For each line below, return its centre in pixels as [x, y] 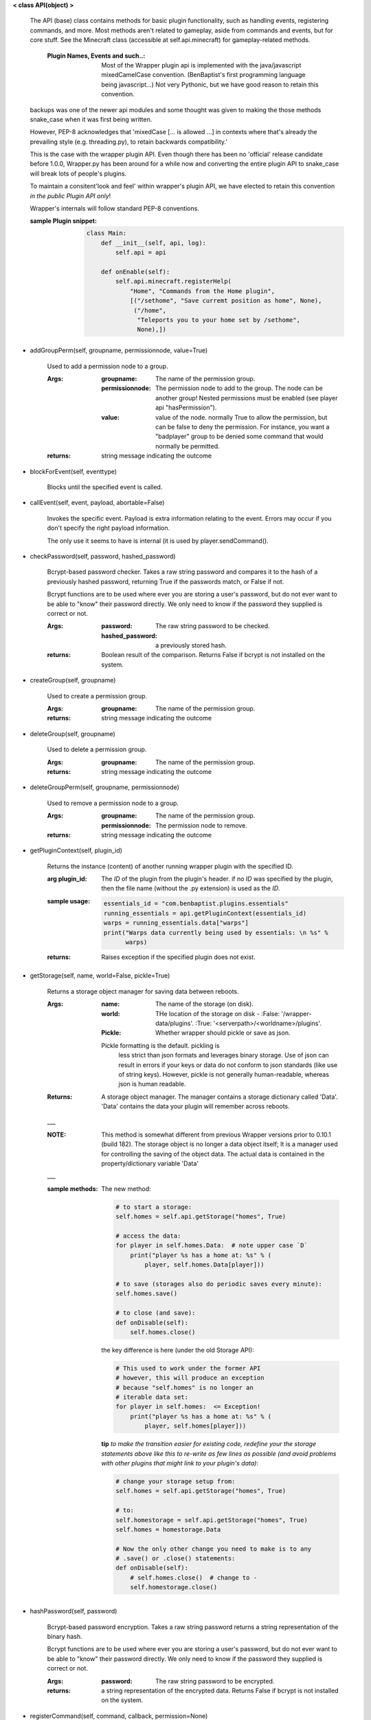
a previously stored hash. [191, 645]
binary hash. [65, 1637]
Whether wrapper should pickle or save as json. [223, 1033]
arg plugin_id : [67, 879]
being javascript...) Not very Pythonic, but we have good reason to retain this [210, 84]
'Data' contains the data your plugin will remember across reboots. [195, 1106]
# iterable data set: [152, 1397]
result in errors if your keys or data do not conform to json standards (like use [228, 1065]
